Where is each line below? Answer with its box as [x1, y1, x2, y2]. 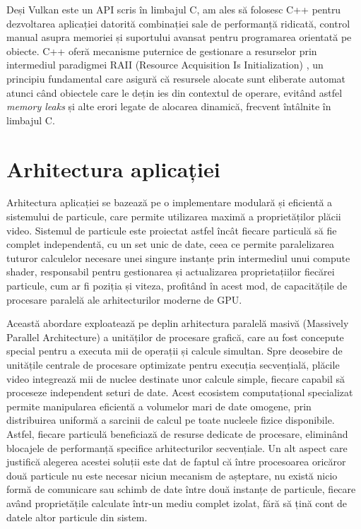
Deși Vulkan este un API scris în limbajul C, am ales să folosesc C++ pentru [6, 2, 341, 16]
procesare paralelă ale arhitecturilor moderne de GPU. [6, 292, 242, 307]
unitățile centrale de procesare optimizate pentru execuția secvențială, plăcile [6, 357, 340, 372]
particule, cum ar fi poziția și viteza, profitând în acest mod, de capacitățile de [6, 278, 348, 293]
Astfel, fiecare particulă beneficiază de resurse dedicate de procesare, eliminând [6, 426, 348, 441]
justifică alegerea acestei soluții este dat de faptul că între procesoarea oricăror [6, 454, 346, 469]
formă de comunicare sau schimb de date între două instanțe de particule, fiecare [6, 482, 356, 497]
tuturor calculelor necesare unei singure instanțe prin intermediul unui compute [6, 250, 350, 265]
